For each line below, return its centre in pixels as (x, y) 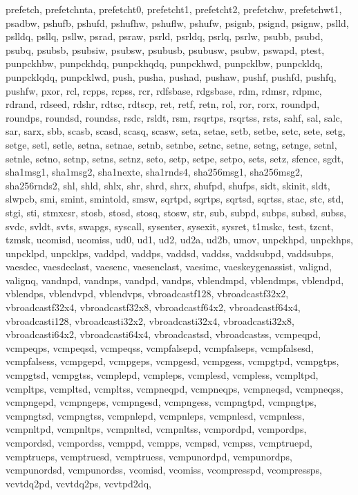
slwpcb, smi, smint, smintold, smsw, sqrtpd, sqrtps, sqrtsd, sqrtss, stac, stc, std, (175, 199)
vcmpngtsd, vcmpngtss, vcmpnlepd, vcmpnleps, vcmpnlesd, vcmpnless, (155, 415)
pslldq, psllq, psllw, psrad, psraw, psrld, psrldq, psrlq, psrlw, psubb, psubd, (164, 36)
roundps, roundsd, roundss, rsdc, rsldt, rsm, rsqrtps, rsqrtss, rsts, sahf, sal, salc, (174, 117)
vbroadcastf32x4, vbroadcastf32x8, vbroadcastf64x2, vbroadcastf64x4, (153, 307)
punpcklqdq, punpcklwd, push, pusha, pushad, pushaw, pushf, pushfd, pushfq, (171, 76)
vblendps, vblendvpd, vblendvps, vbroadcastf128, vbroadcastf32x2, (147, 293)
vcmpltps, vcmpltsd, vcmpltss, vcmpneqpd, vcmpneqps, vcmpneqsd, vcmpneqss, (175, 388)
